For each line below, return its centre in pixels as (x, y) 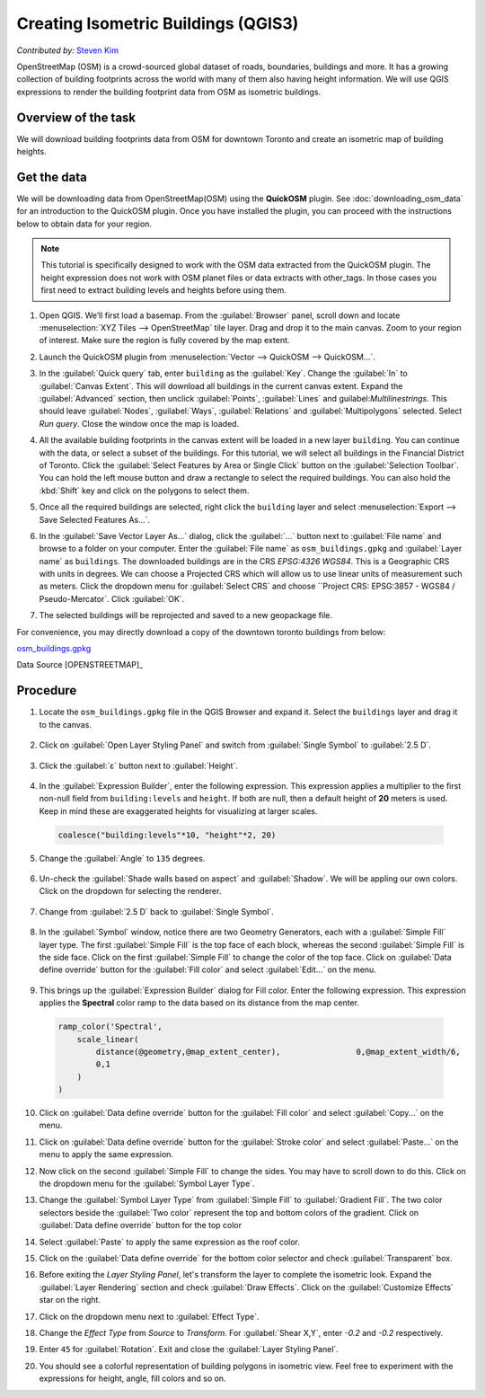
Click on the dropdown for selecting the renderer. (130, 891)
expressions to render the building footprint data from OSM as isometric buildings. (169, 92)
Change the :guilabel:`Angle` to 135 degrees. (122, 858)
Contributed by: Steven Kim (67, 50)
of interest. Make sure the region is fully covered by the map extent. (164, 341)
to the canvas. (65, 724)
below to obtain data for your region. (84, 224)
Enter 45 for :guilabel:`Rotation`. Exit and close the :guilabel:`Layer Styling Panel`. (189, 1349)
